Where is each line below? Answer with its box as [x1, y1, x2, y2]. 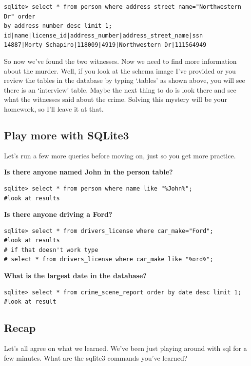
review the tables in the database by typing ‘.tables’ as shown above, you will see [4, 75, 245, 85]
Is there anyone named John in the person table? [4, 167, 173, 177]
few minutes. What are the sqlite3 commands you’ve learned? [4, 352, 188, 363]
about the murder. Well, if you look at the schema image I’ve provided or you [4, 65, 236, 76]
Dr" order [4, 13, 36, 20]
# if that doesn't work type [4, 246, 98, 253]
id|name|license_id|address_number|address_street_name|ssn [4, 32, 203, 39]
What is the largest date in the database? [4, 270, 147, 281]
